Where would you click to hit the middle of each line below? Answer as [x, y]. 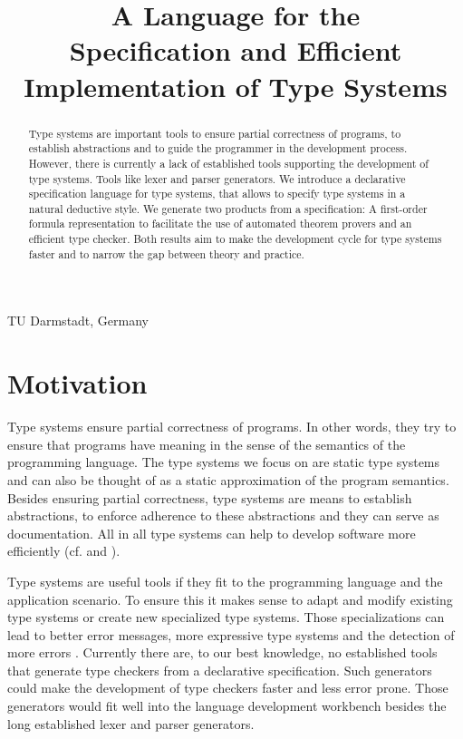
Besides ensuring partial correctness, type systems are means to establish [210, 497]
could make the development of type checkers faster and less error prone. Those [228, 688]
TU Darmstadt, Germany [78, 321]
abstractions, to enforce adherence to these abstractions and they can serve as [223, 515]
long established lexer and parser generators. [131, 723]
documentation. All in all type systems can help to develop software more [212, 533]
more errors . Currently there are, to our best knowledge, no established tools [222, 652]
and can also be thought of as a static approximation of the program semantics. [228, 479]
